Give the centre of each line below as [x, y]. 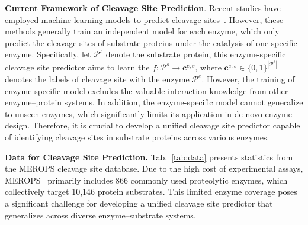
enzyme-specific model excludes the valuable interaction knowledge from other [147, 90]
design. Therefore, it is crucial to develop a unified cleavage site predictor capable [153, 125]
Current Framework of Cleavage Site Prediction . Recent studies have [143, 8]
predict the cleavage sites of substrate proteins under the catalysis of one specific [151, 42]
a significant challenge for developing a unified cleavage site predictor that [139, 203]
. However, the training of [248, 79]
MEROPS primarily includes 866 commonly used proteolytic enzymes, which [146, 180]
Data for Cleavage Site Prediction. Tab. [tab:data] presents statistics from [149, 157]
